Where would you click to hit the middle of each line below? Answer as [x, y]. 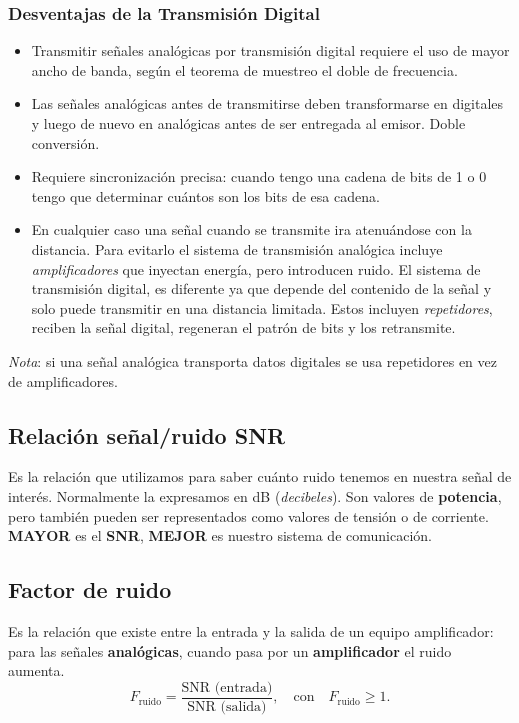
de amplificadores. [63, 380]
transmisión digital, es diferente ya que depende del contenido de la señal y [261, 288]
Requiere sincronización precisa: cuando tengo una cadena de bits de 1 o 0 [259, 176]
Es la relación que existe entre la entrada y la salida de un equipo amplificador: [251, 630]
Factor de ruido [90, 589]
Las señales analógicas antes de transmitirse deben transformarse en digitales [267, 103]
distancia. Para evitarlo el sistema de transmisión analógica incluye [237, 248]
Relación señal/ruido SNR [147, 434]
